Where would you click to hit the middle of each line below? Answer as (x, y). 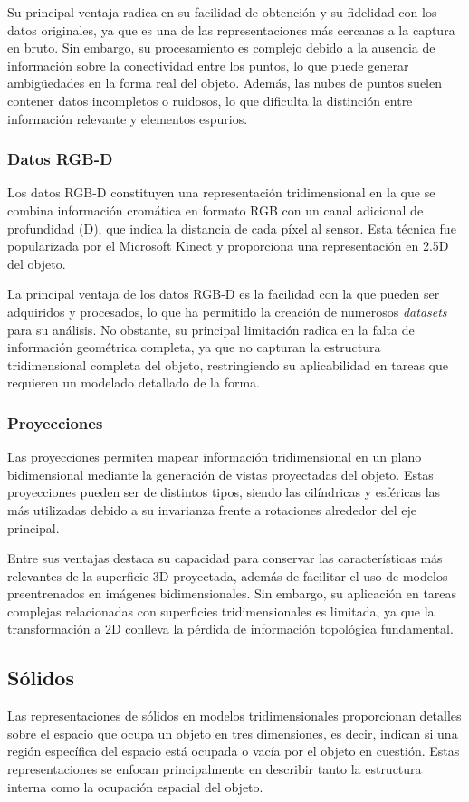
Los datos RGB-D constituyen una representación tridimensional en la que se (221, 192)
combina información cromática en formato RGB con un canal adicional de (215, 210)
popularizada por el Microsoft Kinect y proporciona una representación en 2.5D (228, 246)
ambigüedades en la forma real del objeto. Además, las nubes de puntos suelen (225, 83)
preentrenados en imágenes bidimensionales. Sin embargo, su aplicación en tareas (232, 593)
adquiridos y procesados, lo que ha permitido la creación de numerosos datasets (227, 311)
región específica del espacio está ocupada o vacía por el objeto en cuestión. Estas (234, 751)
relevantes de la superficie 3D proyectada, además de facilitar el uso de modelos (228, 575)
